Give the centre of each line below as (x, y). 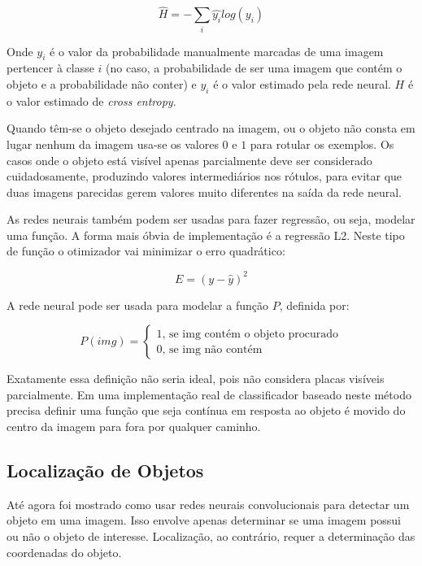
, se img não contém (212, 349)
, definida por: (314, 305)
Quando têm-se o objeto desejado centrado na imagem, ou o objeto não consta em (211, 128)
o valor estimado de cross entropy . (91, 100)
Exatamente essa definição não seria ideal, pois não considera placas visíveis (196, 379)
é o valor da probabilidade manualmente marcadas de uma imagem (217, 51)
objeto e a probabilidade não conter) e (102, 83)
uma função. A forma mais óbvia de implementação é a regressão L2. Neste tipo (206, 235)
